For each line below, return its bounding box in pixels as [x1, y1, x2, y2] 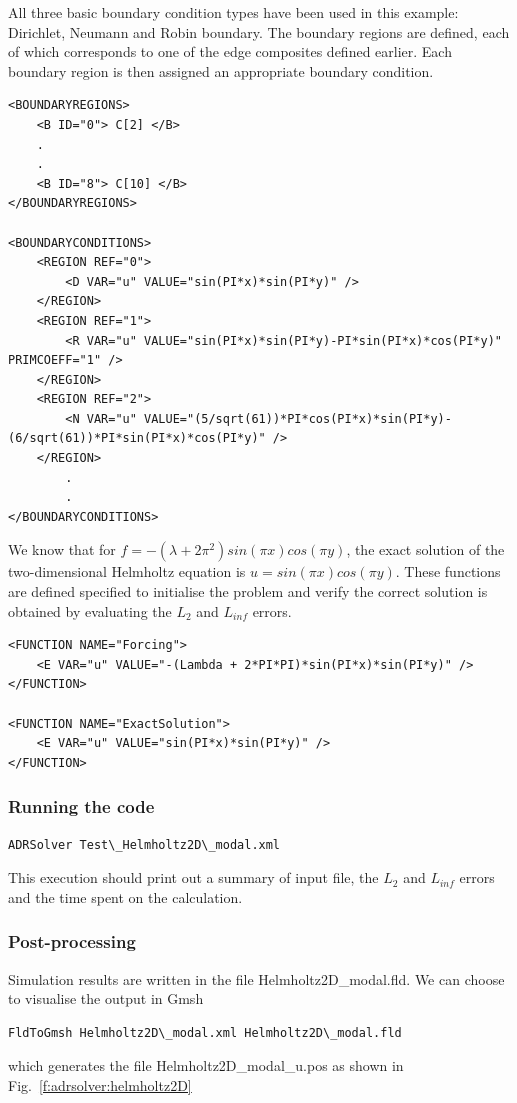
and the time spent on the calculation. [8, 886, 243, 907]
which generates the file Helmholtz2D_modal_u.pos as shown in [8, 1055, 404, 1076]
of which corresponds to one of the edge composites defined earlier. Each [8, 41, 452, 62]
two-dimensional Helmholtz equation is [8, 561, 246, 582]
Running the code [8, 794, 155, 819]
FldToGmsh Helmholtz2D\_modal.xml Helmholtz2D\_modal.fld [8, 1025, 402, 1040]
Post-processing [8, 929, 136, 954]
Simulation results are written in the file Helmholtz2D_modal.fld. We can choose [8, 968, 505, 989]
